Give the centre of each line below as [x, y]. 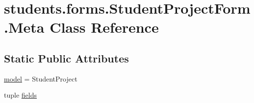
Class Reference [104, 27]
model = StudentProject [41, 78]
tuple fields [20, 95]
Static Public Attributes [66, 58]
